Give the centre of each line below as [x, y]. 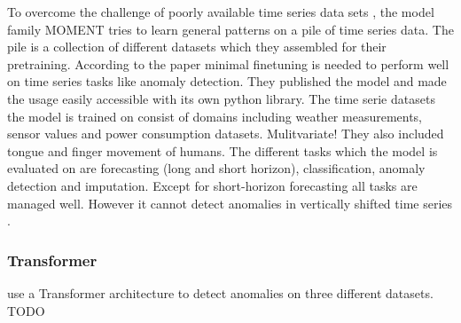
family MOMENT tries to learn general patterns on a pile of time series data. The [230, 29]
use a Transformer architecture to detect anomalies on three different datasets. [220, 292]
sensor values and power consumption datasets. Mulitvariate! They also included [226, 134]
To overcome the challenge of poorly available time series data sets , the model [221, 12]
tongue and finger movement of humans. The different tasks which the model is [223, 150]
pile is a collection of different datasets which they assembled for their [197, 47]
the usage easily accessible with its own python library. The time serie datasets [221, 98]
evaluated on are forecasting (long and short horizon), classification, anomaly [216, 168]
